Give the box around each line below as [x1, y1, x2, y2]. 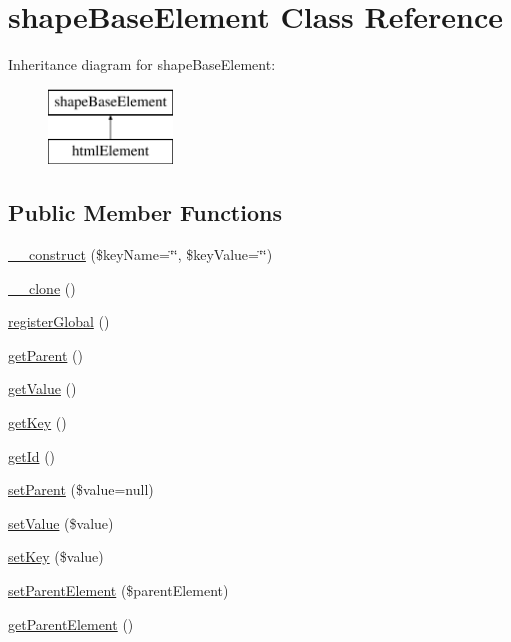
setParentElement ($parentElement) [8, 580, 229, 601]
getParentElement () [8, 613, 134, 634]
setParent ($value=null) [8, 479, 154, 500]
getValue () [8, 378, 77, 399]
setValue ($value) [8, 512, 114, 533]
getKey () [8, 412, 67, 433]
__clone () [8, 277, 76, 298]
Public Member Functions [8, 197, 282, 228]
